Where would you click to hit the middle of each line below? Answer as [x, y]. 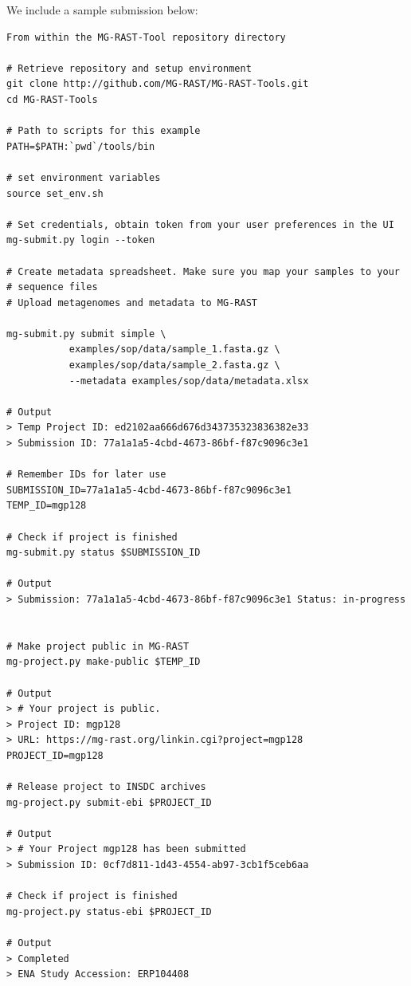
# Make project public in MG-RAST [98, 646]
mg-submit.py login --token [81, 240]
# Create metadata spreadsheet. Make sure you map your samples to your [203, 271]
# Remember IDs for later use [86, 475]
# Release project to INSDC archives [106, 787]
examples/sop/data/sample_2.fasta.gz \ [174, 365]
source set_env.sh [55, 193]
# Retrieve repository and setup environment [129, 68]
